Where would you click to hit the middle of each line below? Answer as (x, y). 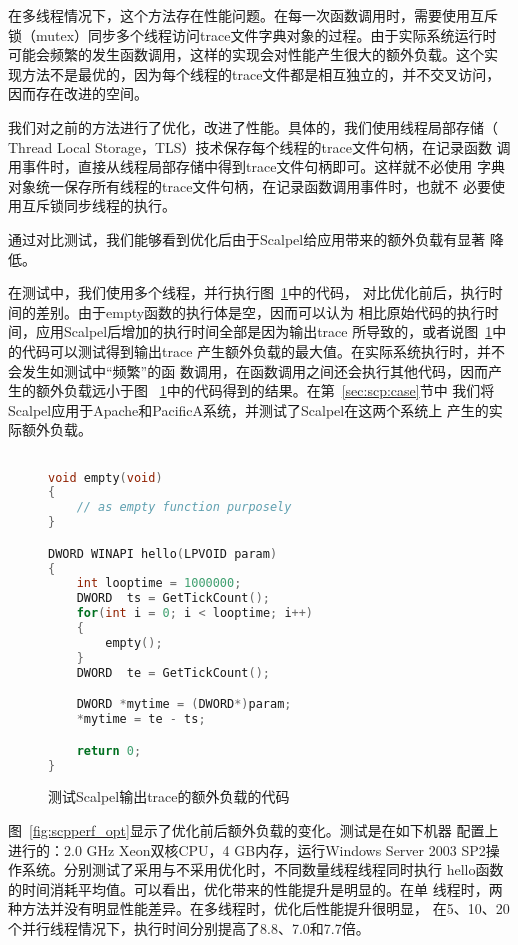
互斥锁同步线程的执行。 (98, 205)
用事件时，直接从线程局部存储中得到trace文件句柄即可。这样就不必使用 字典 (257, 166)
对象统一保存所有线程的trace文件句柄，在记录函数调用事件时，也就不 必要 (250, 185)
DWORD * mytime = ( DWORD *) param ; (184, 704)
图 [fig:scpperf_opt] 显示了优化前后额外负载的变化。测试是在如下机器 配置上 (253, 829)
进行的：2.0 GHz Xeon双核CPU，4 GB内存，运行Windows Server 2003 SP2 (247, 849)
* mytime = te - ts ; (141, 719)
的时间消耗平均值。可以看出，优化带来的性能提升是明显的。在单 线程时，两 (255, 888)
